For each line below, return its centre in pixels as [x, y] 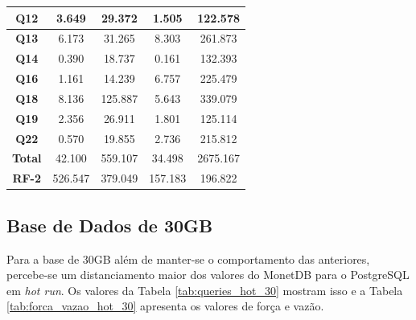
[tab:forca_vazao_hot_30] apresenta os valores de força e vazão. [165, 306]
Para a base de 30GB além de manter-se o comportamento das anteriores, [188, 258]
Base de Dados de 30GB [110, 225]
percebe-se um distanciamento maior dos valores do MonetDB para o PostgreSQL [208, 275]
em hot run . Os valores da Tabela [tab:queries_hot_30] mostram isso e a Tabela [205, 290]
